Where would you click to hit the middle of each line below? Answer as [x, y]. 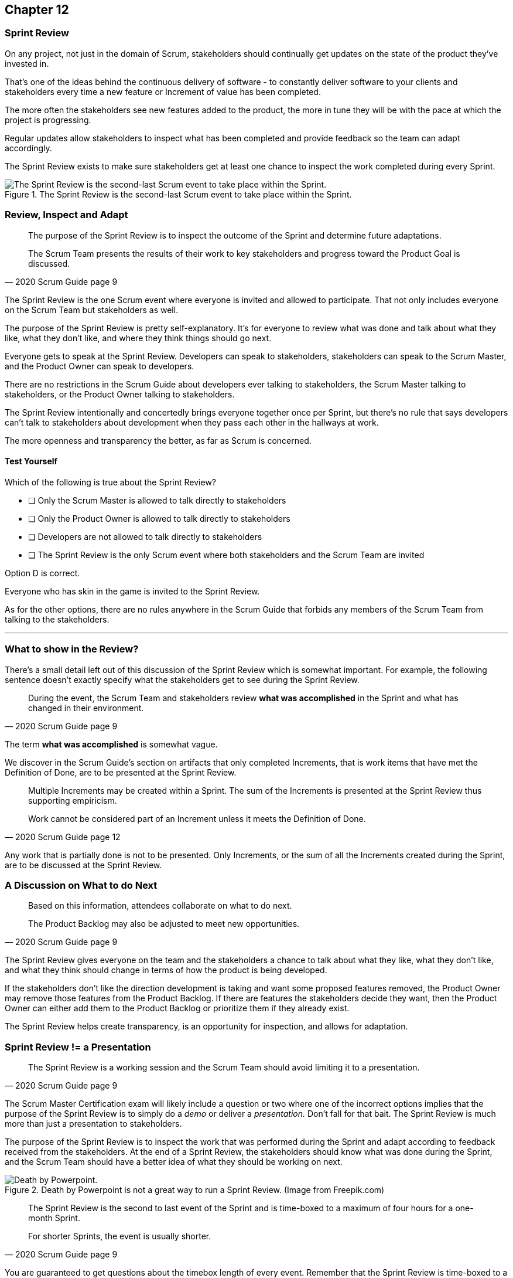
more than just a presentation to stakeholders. [93, 1124]
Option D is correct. [42, 573]
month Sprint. [54, 1218]
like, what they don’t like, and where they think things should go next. [138, 338]
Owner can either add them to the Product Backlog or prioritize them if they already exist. [177, 1008]
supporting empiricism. [73, 800]
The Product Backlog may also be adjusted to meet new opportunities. [164, 924]
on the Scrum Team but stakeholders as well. [92, 310]
